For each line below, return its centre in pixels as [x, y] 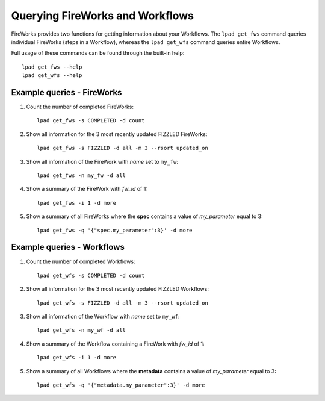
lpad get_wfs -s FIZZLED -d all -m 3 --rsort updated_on [123, 303]
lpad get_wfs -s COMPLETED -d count [91, 275]
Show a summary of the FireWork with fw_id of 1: [87, 189]
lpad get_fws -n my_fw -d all [82, 175]
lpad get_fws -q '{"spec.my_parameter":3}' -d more [115, 230]
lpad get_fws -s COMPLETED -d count [91, 121]
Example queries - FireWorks [67, 92]
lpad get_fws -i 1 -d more [77, 203]
